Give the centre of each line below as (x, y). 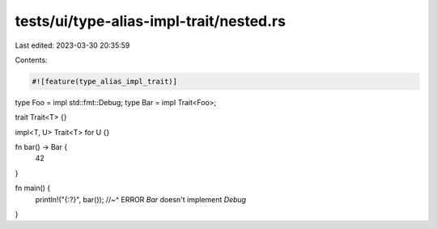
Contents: (31, 60)
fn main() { (33, 188)
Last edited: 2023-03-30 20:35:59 (72, 45)
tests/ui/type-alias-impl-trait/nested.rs (151, 21)
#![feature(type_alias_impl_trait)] (105, 81)
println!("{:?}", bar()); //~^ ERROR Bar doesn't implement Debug (141, 199)
